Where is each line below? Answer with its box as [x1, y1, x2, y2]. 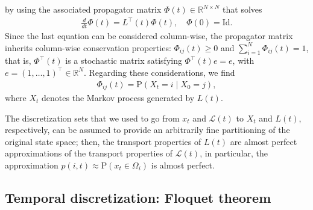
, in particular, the [200, 147, 268, 159]
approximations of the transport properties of [5, 147, 173, 159]
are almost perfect [230, 135, 297, 147]
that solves [223, 3, 262, 15]
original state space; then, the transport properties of [5, 135, 201, 147]
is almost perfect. [151, 158, 215, 171]
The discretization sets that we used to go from [5, 111, 180, 124]
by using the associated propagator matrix [5, 3, 162, 15]
